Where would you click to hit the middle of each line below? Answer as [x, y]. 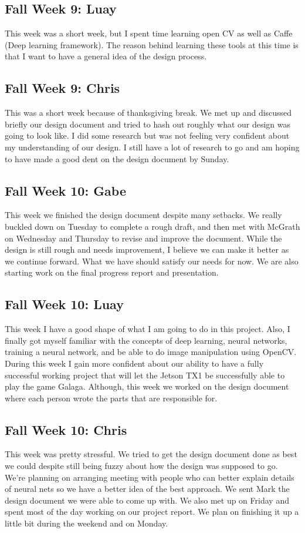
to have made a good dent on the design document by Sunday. [117, 158]
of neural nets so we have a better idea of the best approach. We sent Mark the [147, 489]
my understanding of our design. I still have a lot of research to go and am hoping [152, 147]
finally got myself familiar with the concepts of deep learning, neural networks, [146, 340]
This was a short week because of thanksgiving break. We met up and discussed [148, 113]
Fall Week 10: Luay [64, 304]
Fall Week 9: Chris [62, 88]
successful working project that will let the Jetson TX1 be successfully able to [145, 375]
